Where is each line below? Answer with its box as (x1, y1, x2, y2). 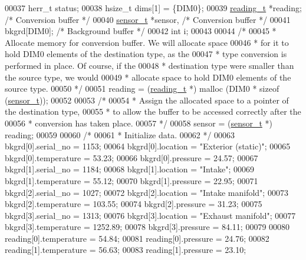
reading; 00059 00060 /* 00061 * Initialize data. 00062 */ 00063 (5, 128, 235, 141)
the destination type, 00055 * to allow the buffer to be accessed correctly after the (5, 105, 301, 118)
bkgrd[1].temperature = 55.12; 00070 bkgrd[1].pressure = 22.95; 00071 (5, 174, 258, 186)
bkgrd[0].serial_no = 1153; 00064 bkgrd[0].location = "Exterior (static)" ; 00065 (5, 140, 291, 152)
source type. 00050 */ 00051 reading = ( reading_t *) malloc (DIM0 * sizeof (5, 82, 279, 95)
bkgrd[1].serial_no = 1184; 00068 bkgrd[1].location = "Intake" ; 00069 (5, 163, 254, 175)
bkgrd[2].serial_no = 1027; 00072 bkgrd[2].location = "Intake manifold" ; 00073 (5, 186, 288, 198)
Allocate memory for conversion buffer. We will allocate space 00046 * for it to (5, 36, 289, 48)
